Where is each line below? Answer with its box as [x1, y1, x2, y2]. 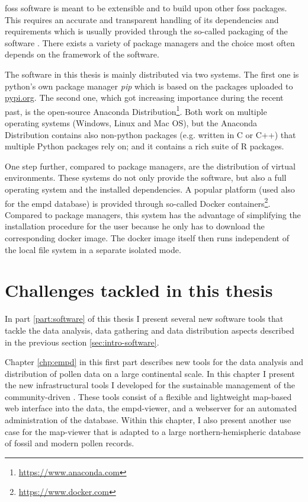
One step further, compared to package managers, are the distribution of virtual [5, 159, 296, 172]
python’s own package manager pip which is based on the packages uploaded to [5, 79, 293, 92]
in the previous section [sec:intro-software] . [5, 335, 159, 348]
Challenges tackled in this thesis [5, 278, 273, 302]
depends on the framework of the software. [5, 48, 159, 60]
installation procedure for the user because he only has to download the [5, 220, 265, 232]
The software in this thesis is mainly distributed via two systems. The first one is [5, 68, 299, 80]
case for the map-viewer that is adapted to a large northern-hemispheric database [5, 425, 301, 437]
